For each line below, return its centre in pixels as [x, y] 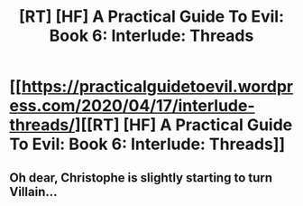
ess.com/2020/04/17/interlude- [132, 106]
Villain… [33, 192]
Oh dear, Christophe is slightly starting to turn [141, 178]
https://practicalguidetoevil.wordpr [157, 87]
